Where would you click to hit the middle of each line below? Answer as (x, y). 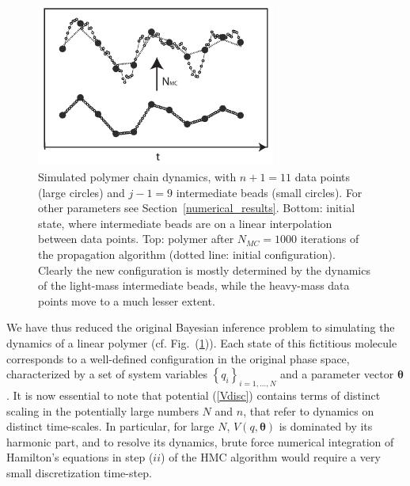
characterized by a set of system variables (107, 374)
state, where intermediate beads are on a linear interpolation (185, 223)
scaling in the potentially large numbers (102, 410)
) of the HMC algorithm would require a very (271, 457)
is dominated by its (326, 426)
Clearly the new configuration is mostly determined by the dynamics (204, 270)
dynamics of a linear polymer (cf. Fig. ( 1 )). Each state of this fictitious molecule (202, 342)
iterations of (330, 239)
